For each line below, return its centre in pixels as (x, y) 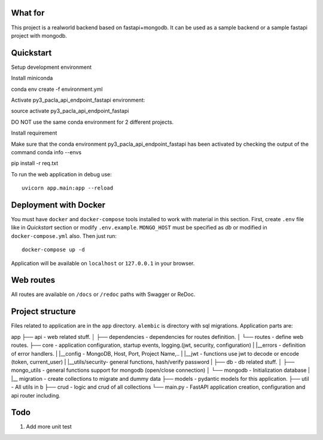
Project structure (43, 312)
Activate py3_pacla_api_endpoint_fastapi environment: (78, 100)
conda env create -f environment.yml (57, 89)
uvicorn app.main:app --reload (68, 188)
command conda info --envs (46, 152)
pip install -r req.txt (35, 163)
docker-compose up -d (53, 250)
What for (28, 13)
